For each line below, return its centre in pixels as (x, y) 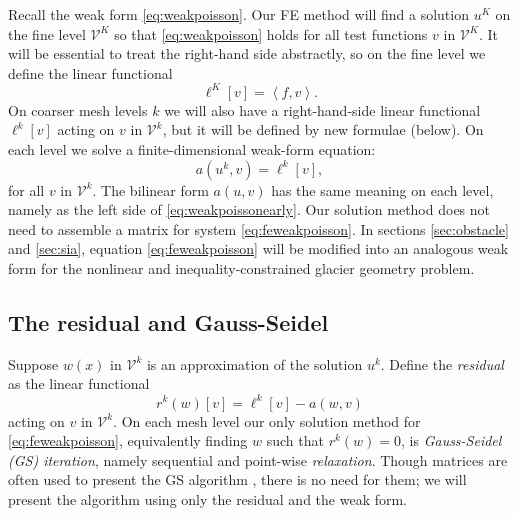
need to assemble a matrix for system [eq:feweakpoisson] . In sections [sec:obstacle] (258, 228)
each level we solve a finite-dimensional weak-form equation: (192, 149)
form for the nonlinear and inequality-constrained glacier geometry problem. (241, 268)
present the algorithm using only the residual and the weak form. (208, 498)
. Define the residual (442, 363)
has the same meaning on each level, (382, 189)
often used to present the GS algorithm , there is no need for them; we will (237, 479)
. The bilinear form (150, 189)
